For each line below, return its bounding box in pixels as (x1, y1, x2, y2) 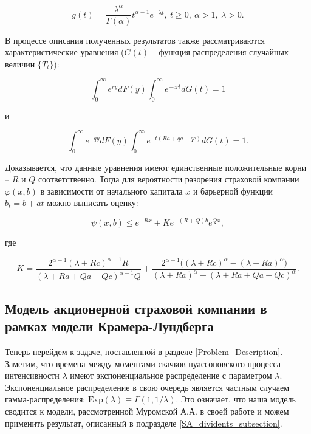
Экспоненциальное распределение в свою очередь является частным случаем (5, 381, 290, 393)
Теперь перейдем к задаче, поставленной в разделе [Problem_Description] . (5, 345, 283, 358)
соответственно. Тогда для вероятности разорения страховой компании (38, 173, 299, 185)
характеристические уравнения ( (5, 46, 125, 58)
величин (5, 57, 35, 70)
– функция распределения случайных (151, 46, 289, 58)
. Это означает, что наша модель (176, 393, 296, 405)
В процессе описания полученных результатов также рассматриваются (5, 33, 265, 46)
